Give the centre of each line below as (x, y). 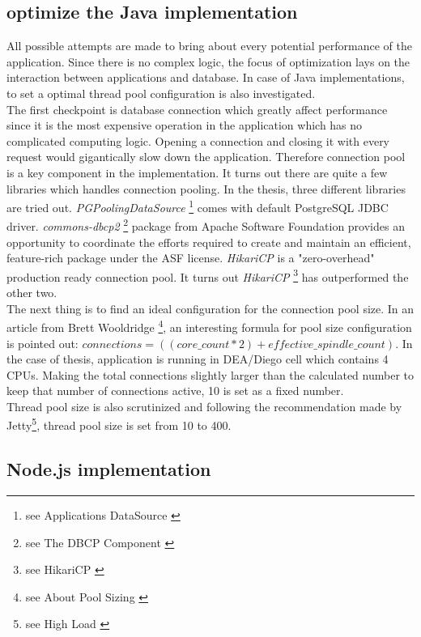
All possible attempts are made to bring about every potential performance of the (209, 46)
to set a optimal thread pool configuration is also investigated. (161, 93)
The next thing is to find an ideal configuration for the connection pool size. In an (210, 308)
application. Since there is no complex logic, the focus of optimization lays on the (208, 61)
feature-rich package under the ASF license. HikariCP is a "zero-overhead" (191, 258)
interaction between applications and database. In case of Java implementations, (206, 77)
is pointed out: (43, 343)
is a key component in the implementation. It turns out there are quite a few (197, 172)
